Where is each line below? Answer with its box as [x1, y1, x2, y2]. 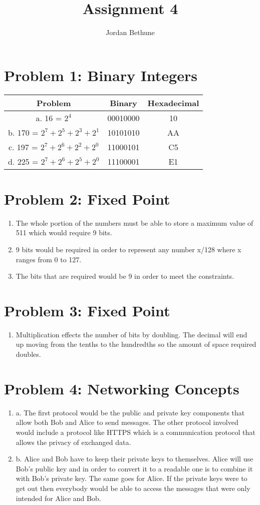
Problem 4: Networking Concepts [4, 378, 239, 398]
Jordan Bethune [106, 27, 155, 38]
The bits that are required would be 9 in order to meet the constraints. [16, 271, 234, 281]
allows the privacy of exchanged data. [16, 436, 131, 447]
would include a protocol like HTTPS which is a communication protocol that [16, 426, 255, 437]
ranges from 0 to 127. [16, 254, 82, 264]
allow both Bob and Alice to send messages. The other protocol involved [16, 417, 238, 427]
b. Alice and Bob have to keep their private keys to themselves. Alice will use [16, 453, 253, 464]
